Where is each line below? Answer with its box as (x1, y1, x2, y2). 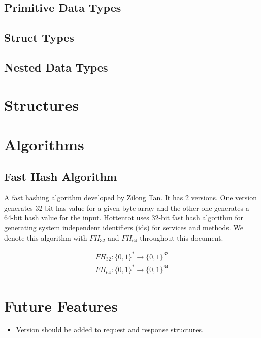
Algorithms (4, 133, 84, 154)
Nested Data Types (4, 59, 108, 75)
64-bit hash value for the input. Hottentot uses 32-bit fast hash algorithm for (4, 212, 244, 223)
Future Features (4, 295, 118, 316)
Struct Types (4, 29, 74, 45)
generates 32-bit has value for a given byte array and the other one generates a (4, 202, 249, 213)
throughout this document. (140, 232, 223, 243)
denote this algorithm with (4, 232, 87, 243)
